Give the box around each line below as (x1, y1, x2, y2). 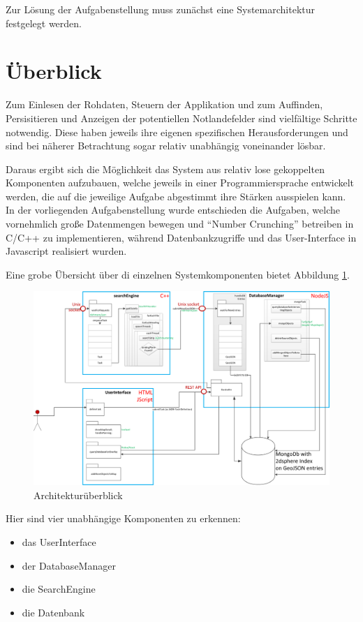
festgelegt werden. (6, 15, 82, 30)
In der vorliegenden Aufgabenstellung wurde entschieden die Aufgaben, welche (6, 202, 341, 217)
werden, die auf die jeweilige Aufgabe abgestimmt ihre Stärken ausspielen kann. (6, 188, 346, 203)
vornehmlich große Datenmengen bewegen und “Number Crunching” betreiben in (6, 216, 354, 231)
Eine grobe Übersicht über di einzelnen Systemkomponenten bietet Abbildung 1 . (6, 267, 350, 281)
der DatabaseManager (22, 558, 116, 572)
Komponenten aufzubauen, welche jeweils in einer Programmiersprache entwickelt (6, 175, 355, 190)
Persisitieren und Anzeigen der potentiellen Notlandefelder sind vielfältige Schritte (6, 110, 357, 125)
